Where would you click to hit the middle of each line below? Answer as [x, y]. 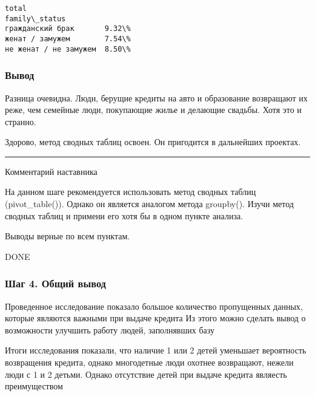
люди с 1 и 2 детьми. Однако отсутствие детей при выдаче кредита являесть [146, 374]
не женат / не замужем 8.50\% [68, 49]
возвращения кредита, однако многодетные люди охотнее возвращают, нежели [149, 362]
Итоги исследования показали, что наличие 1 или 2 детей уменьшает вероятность [156, 350]
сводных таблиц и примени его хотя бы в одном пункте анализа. [124, 215]
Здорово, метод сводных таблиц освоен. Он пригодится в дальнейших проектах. [153, 142]
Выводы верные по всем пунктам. [68, 236]
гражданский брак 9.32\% [68, 29]
